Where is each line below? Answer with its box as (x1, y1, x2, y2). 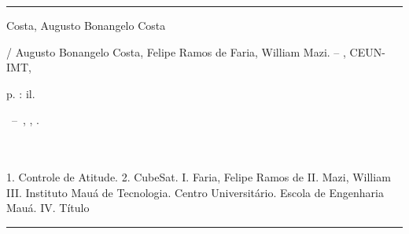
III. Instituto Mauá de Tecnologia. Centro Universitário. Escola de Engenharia (6, 184, 384, 200)
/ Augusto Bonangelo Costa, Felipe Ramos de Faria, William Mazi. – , (6, 43, 346, 60)
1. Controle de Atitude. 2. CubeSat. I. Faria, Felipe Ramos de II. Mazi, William (6, 169, 391, 185)
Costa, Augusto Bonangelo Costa (6, 17, 166, 33)
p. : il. (6, 85, 35, 101)
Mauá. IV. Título (6, 199, 90, 216)
